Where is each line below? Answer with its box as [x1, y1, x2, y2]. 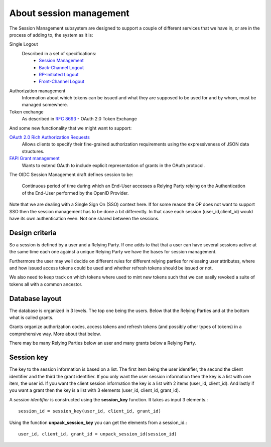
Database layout [9, 294, 62, 303]
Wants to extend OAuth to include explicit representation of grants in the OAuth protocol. [22, 162, 205, 168]
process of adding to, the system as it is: [9, 32, 93, 38]
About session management [9, 8, 130, 19]
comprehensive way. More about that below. [9, 331, 101, 337]
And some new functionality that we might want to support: [9, 125, 132, 131]
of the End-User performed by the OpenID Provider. [22, 190, 129, 196]
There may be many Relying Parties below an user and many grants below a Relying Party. [9, 340, 196, 346]
